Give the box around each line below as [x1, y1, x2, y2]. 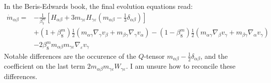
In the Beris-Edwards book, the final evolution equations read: [4, 1, 193, 11]
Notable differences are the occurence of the [4, 50, 136, 61]
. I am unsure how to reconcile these [126, 61, 236, 71]
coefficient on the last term [4, 61, 85, 71]
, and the [200, 50, 228, 61]
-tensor [144, 50, 165, 61]
